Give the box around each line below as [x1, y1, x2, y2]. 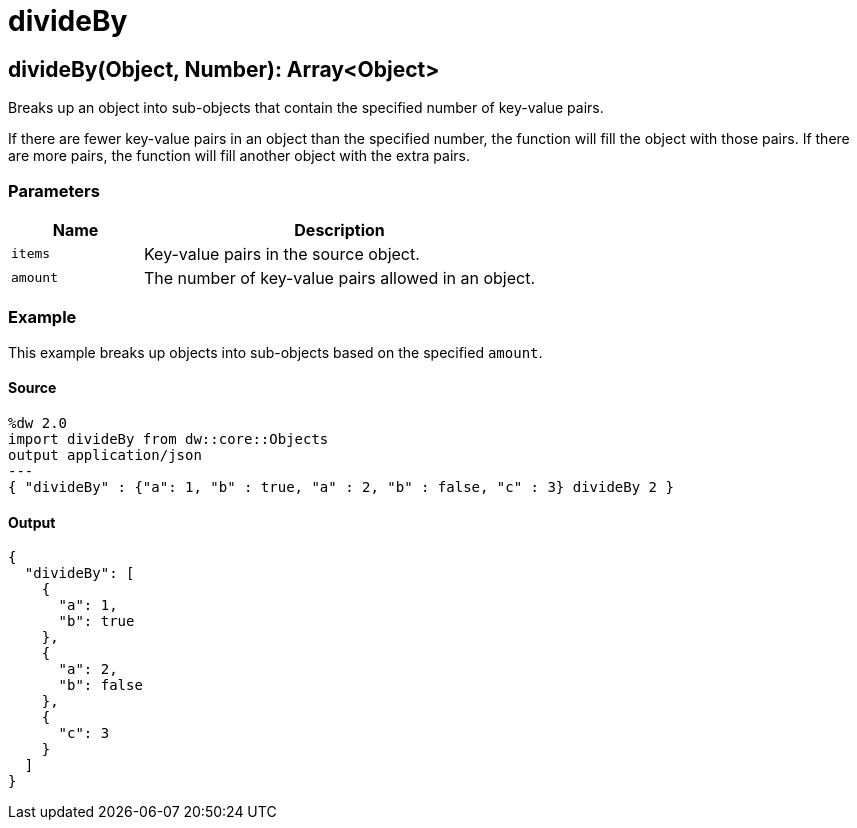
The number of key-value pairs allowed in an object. [144, 267, 536, 288]
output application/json [8, 446, 202, 463]
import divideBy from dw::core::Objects [8, 430, 329, 447]
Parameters [8, 180, 100, 201]
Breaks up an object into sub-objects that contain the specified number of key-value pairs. [8, 99, 604, 117]
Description [294, 219, 385, 240]
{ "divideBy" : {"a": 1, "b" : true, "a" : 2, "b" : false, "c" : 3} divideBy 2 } [8, 478, 674, 495]
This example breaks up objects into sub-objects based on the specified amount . [8, 343, 543, 361]
